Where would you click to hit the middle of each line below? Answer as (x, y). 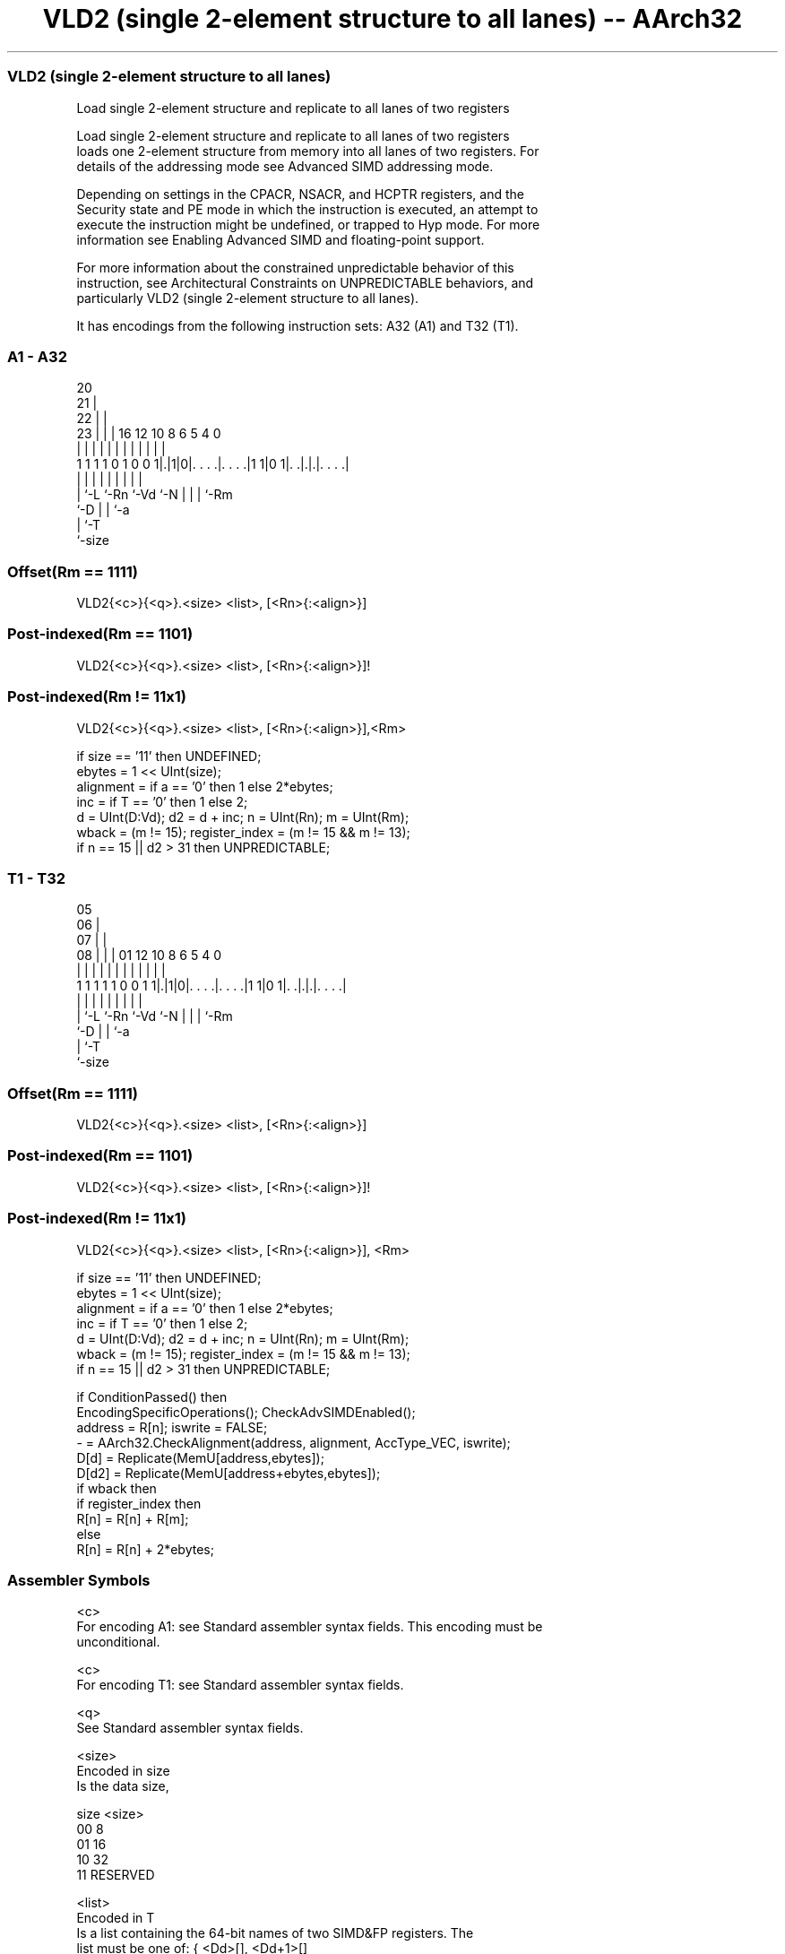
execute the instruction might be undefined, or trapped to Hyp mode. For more (308, 224)
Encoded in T (116, 1918)
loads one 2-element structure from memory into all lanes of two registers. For (308, 151)
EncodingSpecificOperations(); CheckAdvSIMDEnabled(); (246, 1412)
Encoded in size (123, 1771)
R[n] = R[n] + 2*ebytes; (145, 1549)
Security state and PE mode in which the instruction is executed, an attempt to (307, 209)
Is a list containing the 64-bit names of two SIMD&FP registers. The (275, 1933)
